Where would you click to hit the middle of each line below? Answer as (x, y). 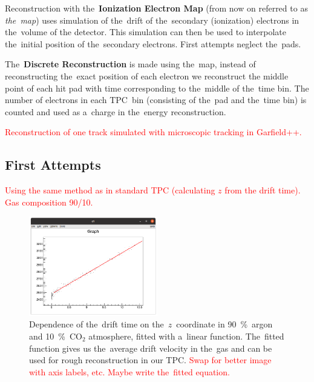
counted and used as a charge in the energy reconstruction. (116, 111)
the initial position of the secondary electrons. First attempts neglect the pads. (153, 43)
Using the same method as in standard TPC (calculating (110, 190)
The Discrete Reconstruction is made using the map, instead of (130, 64)
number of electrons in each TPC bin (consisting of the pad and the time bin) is (156, 100)
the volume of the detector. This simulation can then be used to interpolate (146, 32)
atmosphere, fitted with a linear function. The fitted (186, 336)
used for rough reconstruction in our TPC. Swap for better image (150, 360)
